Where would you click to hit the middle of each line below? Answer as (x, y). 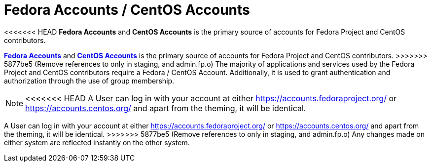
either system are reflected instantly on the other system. (97, 142)
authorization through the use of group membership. (89, 81)
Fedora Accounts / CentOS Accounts (127, 10)
